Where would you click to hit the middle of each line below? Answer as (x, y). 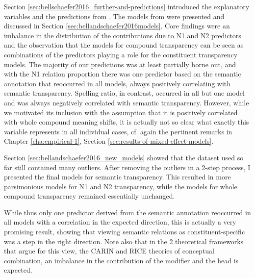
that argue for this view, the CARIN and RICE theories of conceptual (109, 251)
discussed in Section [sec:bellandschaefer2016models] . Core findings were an (117, 26)
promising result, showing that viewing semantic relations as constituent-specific (125, 232)
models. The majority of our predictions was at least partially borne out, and (120, 64)
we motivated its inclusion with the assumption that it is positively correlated (121, 112)
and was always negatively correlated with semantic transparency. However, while (127, 102)
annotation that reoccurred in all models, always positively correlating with (117, 83)
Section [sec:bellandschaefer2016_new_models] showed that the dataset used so (124, 157)
